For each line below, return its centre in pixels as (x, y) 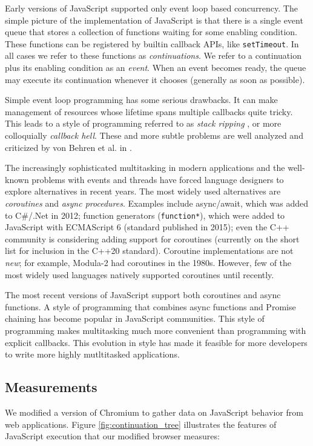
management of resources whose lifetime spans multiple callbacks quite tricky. (149, 111)
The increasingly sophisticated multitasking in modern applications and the (145, 168)
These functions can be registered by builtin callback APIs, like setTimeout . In (152, 43)
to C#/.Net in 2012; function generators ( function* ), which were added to (145, 215)
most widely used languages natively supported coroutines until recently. (140, 274)
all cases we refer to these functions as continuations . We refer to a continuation (153, 55)
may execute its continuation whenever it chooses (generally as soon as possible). (155, 79)
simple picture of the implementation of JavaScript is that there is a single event (154, 20)
